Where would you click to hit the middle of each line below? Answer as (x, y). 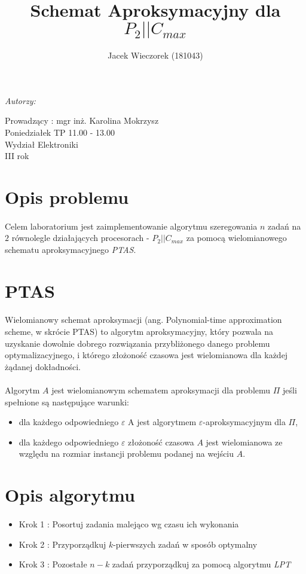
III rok (17, 156)
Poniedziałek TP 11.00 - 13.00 (60, 132)
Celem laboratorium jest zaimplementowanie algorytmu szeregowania (131, 226)
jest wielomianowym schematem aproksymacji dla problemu (161, 390)
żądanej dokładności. (43, 366)
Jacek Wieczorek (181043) (155, 55)
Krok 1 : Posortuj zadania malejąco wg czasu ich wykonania (129, 523)
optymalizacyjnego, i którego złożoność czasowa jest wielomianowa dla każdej (146, 355)
